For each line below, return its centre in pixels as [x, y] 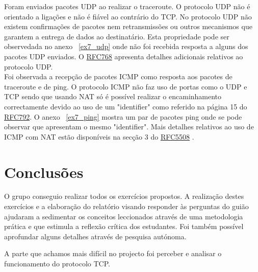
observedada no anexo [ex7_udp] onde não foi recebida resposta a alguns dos [126, 46]
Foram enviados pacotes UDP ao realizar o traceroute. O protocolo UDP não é [127, 6]
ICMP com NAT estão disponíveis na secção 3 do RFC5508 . [99, 136]
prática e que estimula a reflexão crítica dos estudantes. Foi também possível [124, 226]
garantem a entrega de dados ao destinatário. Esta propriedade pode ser [117, 36]
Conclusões [44, 172]
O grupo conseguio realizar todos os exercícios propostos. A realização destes [124, 196]
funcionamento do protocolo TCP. [57, 263]
